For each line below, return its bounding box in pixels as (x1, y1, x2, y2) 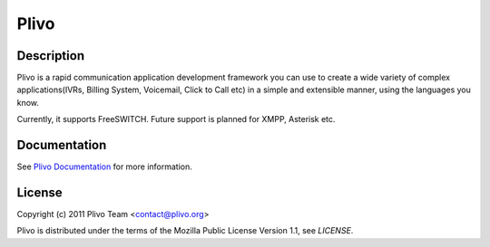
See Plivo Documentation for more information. (16, 161, 192, 172)
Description (16, 48, 85, 63)
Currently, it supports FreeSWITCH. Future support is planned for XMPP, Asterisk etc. (16, 114, 336, 125)
